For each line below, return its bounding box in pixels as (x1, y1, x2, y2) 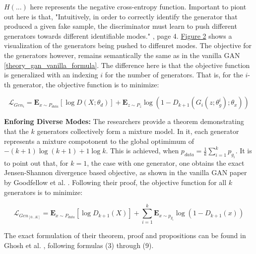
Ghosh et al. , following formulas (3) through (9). (4, 240, 154, 250)
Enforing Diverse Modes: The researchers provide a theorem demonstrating (4, 116, 244, 127)
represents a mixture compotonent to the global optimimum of (4, 135, 194, 146)
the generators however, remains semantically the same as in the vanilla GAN (4, 50, 240, 60)
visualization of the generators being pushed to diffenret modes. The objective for (4, 40, 252, 51)
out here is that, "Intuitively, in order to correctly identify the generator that (4, 11, 238, 21)
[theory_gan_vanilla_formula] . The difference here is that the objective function (4, 60, 250, 70)
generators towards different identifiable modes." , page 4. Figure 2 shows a (4, 30, 232, 41)
